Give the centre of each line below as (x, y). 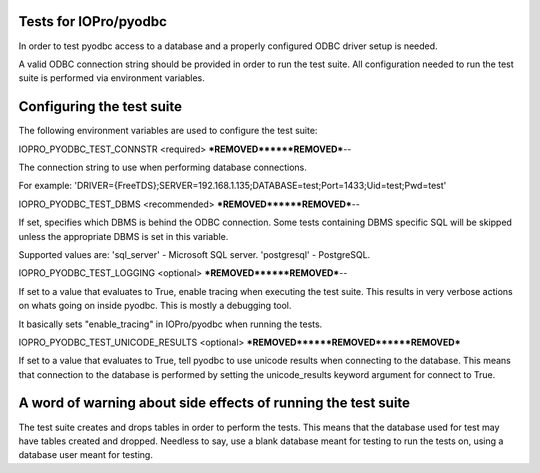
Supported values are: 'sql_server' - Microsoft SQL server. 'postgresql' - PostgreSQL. (194, 254)
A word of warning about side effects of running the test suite (214, 403)
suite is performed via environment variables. (111, 78)
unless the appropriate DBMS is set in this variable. (123, 236)
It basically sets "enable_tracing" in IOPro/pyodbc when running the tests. (170, 324)
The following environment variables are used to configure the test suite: (168, 131)
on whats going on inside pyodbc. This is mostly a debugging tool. (155, 306)
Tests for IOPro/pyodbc (92, 21)
